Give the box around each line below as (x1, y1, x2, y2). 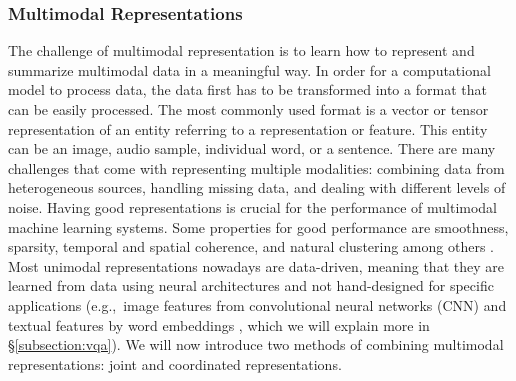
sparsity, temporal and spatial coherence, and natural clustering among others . (8, 236, 494, 257)
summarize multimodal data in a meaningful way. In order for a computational (8, 59, 491, 80)
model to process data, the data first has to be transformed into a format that (8, 79, 487, 100)
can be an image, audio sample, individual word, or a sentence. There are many (8, 138, 496, 159)
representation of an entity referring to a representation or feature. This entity (8, 118, 488, 139)
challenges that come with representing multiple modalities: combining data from (8, 157, 505, 178)
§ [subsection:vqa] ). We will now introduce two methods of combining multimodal (8, 334, 504, 355)
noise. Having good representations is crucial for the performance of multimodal (8, 196, 498, 217)
